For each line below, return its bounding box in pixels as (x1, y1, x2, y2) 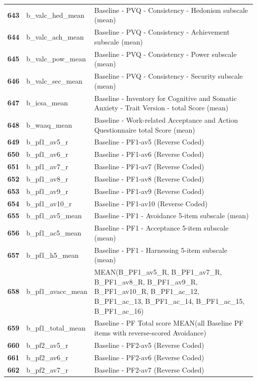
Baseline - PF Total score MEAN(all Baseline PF (94, 318, 244, 328)
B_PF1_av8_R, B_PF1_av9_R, (94, 276, 198, 286)
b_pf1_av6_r (26, 149, 68, 159)
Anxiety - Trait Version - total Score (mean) (94, 102, 229, 113)
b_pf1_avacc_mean (26, 286, 87, 296)
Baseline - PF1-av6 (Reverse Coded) (94, 149, 205, 159)
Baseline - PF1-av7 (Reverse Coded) (94, 161, 205, 172)
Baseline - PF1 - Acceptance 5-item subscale (94, 223, 229, 233)
